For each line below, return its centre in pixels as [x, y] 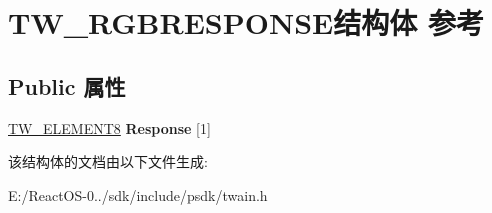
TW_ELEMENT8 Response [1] [109, 127]
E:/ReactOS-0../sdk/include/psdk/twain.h [138, 194]
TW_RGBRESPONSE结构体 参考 [246, 22]
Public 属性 [67, 85]
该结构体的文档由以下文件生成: [108, 161]
